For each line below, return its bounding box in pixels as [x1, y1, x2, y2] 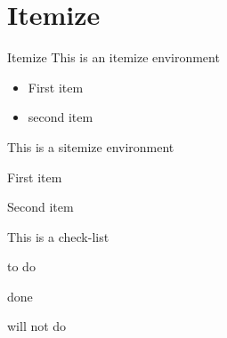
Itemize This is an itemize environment [7, 48, 220, 67]
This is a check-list [7, 227, 109, 245]
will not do [7, 317, 67, 335]
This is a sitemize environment [7, 137, 174, 156]
